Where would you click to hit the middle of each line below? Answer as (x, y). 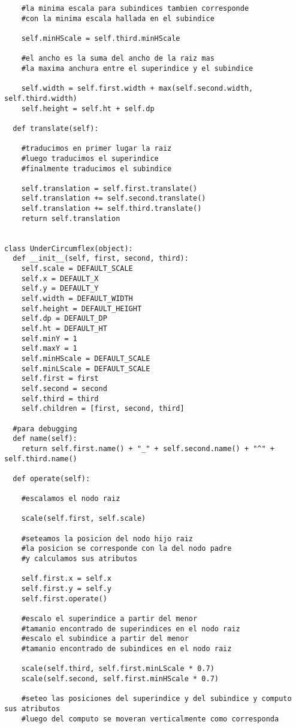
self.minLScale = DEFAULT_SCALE (86, 369)
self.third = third (60, 399)
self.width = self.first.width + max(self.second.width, (137, 89)
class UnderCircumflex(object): (69, 248)
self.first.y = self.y (66, 589)
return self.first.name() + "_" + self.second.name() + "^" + (148, 448)
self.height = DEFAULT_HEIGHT (81, 308)
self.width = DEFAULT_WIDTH (77, 299)
